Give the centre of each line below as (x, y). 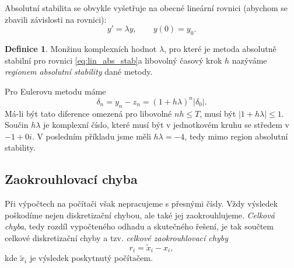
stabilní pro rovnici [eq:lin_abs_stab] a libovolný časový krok (113, 60)
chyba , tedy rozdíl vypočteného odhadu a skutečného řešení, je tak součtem (139, 226)
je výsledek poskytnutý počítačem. (91, 258)
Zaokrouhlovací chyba (71, 179)
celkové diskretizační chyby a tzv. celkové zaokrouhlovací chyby (116, 238)
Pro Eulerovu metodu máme (55, 91)
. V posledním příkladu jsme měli (91, 136)
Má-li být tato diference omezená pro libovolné (88, 113)
